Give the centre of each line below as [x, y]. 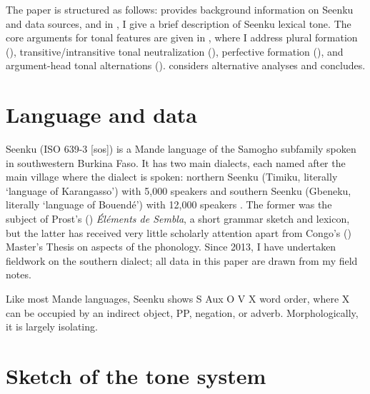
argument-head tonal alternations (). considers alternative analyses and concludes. [186, 65]
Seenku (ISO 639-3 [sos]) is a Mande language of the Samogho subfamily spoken [181, 149]
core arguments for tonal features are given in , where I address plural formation [182, 37]
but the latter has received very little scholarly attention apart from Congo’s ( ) [179, 232]
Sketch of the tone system [136, 375]
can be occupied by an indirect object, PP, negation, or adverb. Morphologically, [182, 312]
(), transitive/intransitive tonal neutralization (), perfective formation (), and [175, 51]
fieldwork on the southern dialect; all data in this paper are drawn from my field [182, 260]
